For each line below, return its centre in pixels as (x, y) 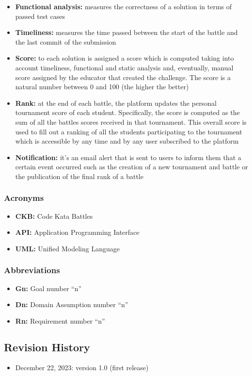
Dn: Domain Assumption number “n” (72, 304)
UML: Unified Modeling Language (67, 248)
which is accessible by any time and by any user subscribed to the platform (127, 141)
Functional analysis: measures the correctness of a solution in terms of (124, 6)
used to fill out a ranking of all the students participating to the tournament (129, 131)
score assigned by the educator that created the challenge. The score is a (123, 77)
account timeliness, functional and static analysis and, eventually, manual (124, 67)
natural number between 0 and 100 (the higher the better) (102, 87)
